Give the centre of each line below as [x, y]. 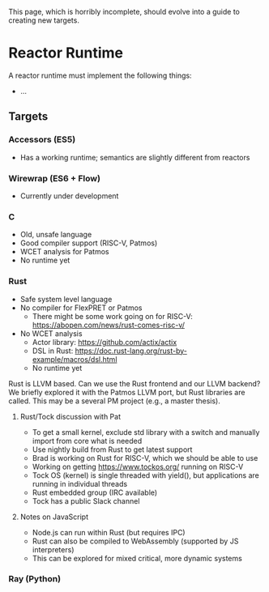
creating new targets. [44, 20]
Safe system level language [66, 299]
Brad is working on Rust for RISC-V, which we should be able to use [145, 458]
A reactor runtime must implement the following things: [100, 75]
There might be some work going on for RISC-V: [112, 316]
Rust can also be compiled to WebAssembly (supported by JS [135, 541]
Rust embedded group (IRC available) [95, 492]
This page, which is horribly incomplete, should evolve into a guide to [124, 12]
